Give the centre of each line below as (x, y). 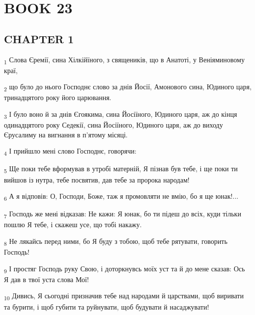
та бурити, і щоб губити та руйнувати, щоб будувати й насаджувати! (107, 306)
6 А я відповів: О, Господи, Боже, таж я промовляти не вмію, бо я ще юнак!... (121, 197)
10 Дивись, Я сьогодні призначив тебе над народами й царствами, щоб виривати (124, 296)
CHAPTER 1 (39, 39)
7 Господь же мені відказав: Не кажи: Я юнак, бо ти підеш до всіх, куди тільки (123, 214)
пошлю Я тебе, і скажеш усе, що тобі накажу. (73, 224)
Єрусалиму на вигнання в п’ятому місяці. (66, 134)
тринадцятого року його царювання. (58, 97)
